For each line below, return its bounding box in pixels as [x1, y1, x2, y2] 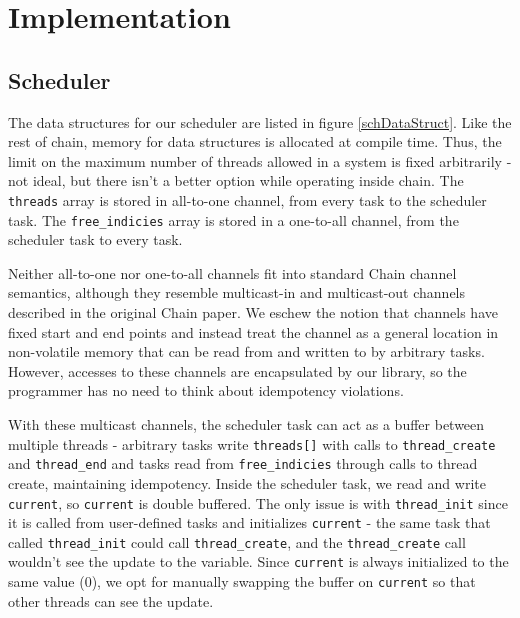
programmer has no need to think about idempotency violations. [8, 380, 404, 401]
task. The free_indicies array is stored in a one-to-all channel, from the [8, 209, 459, 230]
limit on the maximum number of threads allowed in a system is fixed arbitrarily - [8, 150, 512, 171]
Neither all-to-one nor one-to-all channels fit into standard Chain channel [8, 262, 457, 283]
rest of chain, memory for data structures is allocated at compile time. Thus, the [8, 131, 502, 152]
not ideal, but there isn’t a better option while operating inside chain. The [8, 170, 464, 191]
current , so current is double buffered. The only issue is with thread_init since [8, 492, 508, 513]
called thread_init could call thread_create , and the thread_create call [8, 531, 466, 552]
